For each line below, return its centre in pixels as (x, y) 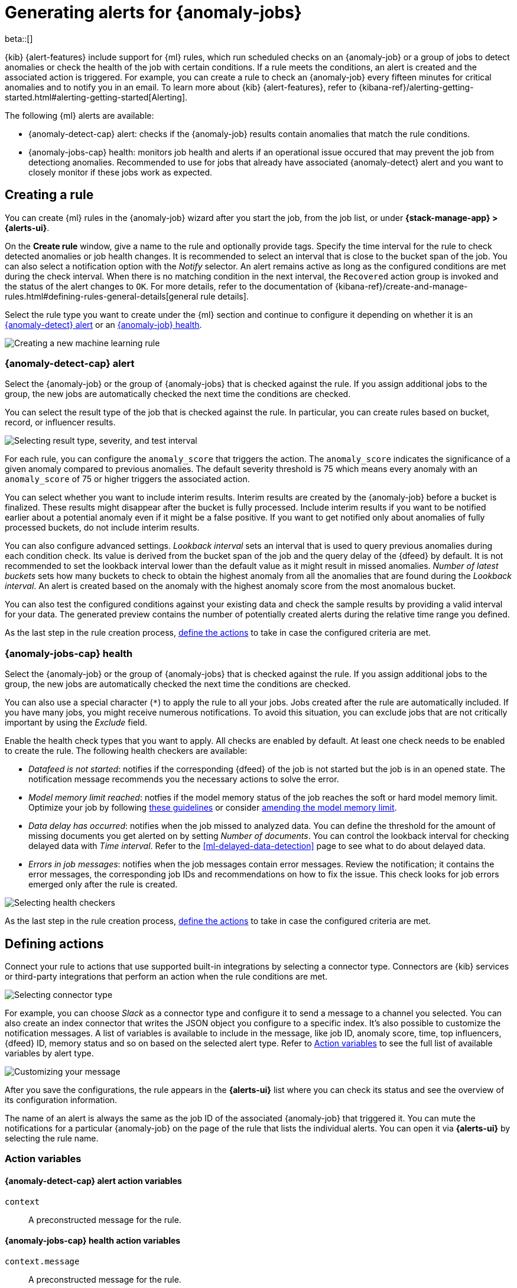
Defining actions (54, 944)
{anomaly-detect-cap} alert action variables (93, 1180)
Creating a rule (49, 195)
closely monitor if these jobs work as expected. (121, 172)
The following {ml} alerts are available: (79, 115)
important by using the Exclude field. (76, 723)
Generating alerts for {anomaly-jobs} (153, 12)
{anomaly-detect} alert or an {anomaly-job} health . (103, 324)
